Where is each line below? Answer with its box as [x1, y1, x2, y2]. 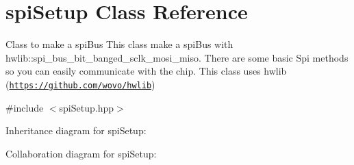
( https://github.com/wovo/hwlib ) [5, 77, 155, 91]
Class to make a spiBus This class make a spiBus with [5, 37, 233, 51]
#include [5, 100, 44, 114]
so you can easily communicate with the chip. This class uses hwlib [5, 64, 287, 78]
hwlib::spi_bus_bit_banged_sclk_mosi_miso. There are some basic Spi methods [5, 50, 349, 64]
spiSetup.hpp [59, 100, 114, 114]
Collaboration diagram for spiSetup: [5, 146, 157, 160]
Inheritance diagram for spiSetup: [5, 123, 147, 138]
